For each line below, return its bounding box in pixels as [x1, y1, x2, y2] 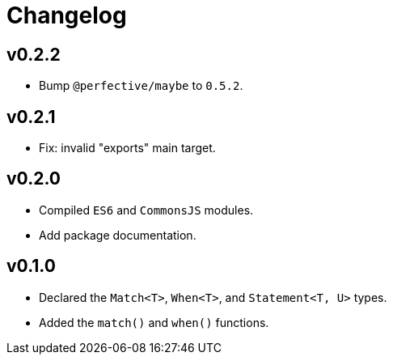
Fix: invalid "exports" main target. [39, 141, 216, 155]
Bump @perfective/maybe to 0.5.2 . [39, 79, 243, 93]
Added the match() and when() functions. [39, 315, 269, 329]
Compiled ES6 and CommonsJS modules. [39, 202, 254, 217]
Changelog [6, 2, 127, 29]
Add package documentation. [39, 227, 196, 242]
